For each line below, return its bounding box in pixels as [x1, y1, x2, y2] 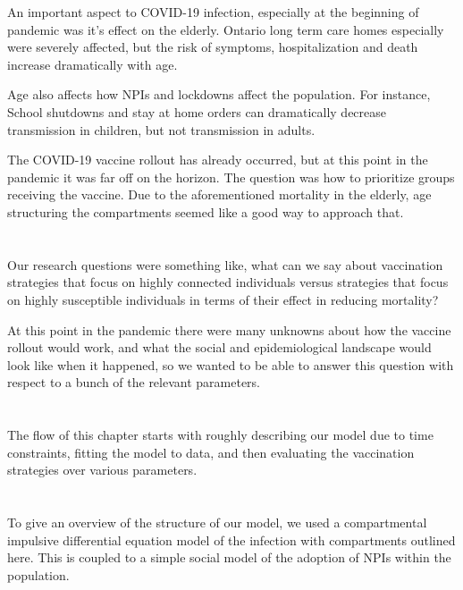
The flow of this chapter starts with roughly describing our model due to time [7, 426, 434, 444]
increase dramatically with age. [7, 55, 178, 73]
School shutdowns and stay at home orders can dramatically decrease [7, 102, 387, 121]
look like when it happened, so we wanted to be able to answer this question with [7, 355, 454, 374]
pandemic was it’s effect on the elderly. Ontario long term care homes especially [7, 20, 444, 38]
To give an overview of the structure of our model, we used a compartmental [7, 513, 427, 532]
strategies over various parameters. [7, 460, 198, 479]
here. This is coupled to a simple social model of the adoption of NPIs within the [7, 548, 451, 567]
